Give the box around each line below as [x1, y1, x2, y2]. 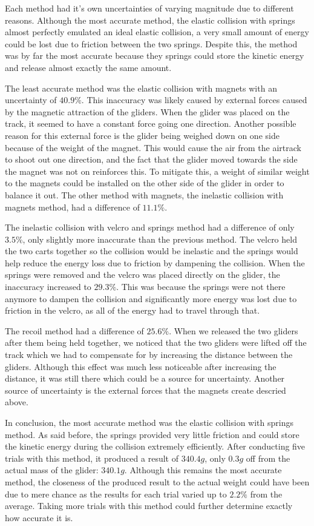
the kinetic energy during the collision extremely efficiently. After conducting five [5, 440, 306, 453]
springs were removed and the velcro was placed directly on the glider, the [5, 268, 280, 281]
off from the [246, 451, 290, 464]
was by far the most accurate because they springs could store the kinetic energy [5, 49, 304, 62]
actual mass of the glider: [5, 464, 99, 476]
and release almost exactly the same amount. [5, 61, 172, 73]
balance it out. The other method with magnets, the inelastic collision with [5, 188, 284, 201]
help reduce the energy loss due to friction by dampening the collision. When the [5, 256, 305, 269]
